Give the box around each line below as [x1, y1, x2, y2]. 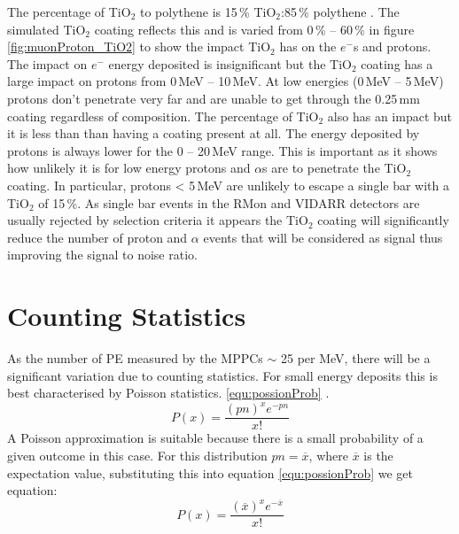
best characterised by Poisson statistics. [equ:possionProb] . [7, 383, 330, 402]
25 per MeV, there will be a [281, 349, 431, 368]
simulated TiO [7, 19, 86, 38]
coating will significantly [317, 211, 449, 229]
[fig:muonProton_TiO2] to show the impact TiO [7, 37, 271, 56]
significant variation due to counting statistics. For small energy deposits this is [7, 366, 438, 384]
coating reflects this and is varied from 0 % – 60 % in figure [94, 19, 415, 38]
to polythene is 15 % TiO [139, 3, 276, 20]
